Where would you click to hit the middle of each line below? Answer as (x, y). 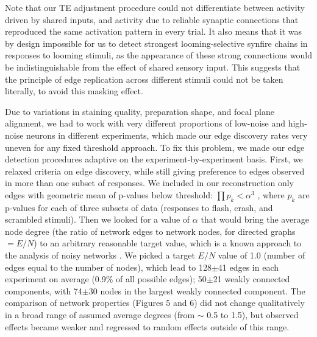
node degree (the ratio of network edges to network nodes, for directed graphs (150, 231)
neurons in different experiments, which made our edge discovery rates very (167, 135)
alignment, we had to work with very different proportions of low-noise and (145, 123)
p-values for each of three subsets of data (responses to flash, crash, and (139, 207)
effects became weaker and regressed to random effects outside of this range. (147, 326)
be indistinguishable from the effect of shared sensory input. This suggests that (153, 67)
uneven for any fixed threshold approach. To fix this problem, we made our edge (155, 147)
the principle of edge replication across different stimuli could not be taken (144, 79)
